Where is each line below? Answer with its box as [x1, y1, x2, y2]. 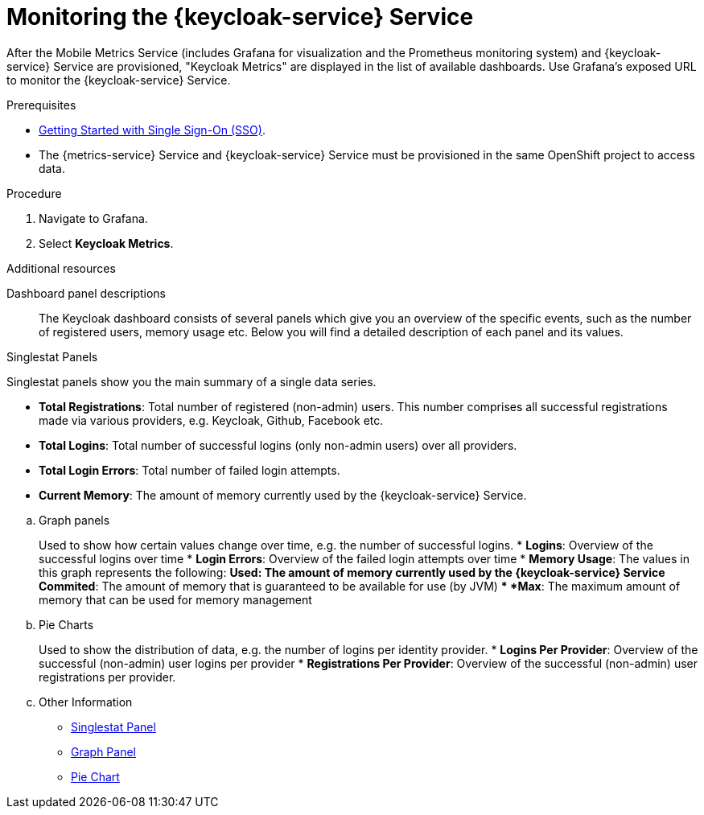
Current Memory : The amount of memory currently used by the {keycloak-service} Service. [39, 488, 527, 502]
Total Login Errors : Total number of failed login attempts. [39, 463, 340, 477]
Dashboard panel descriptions [6, 286, 166, 300]
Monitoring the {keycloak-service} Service [6, 3, 474, 31]
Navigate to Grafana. [39, 211, 148, 225]
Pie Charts [39, 617, 94, 632]
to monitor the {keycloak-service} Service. [6, 72, 231, 87]
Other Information [39, 694, 133, 709]
